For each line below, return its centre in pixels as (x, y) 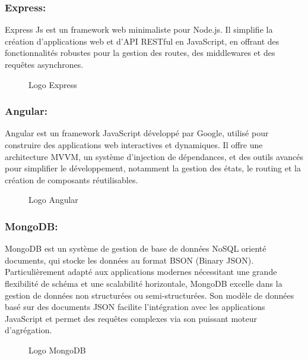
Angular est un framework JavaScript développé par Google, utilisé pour (137, 133)
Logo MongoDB (57, 350)
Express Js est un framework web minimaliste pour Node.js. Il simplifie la (139, 29)
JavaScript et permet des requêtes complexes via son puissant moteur (131, 318)
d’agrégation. (28, 330)
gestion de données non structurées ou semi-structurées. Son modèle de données (150, 295)
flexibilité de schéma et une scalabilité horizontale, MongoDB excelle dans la (144, 283)
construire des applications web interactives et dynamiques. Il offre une (134, 145)
